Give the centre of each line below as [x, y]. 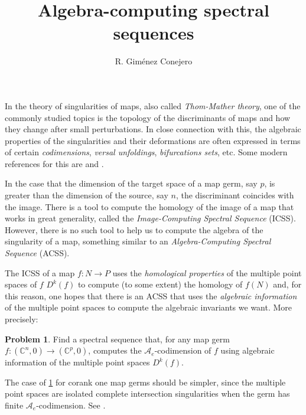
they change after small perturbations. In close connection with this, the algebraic [153, 129]
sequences [154, 33]
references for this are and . [54, 163]
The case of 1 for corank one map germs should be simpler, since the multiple [145, 382]
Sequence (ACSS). [37, 253]
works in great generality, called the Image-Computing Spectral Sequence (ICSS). [150, 218]
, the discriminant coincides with [235, 195]
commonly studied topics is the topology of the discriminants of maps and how [148, 117]
